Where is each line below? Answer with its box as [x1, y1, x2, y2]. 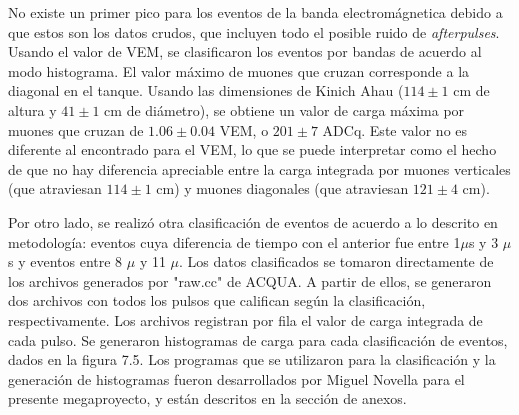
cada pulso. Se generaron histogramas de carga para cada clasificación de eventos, [8, 329, 508, 350]
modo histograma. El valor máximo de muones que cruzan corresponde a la [8, 60, 470, 81]
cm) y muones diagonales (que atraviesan [156, 178, 409, 199]
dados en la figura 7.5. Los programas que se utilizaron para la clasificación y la [8, 349, 496, 370]
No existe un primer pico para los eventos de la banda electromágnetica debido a [8, 2, 503, 22]
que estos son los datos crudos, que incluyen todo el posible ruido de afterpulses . [8, 21, 500, 42]
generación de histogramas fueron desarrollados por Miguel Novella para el [8, 368, 465, 389]
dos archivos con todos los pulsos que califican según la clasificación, [8, 290, 426, 311]
